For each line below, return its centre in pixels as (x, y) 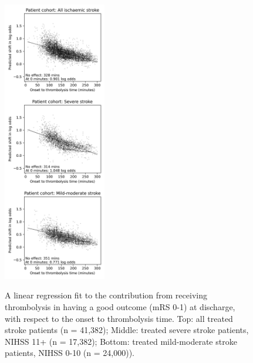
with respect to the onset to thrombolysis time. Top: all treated (119, 318)
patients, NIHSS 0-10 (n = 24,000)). (70, 353)
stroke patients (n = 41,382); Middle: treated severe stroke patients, (127, 330)
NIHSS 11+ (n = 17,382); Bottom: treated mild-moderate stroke (121, 341)
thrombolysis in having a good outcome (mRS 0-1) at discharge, (120, 307)
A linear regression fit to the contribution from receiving (106, 295)
